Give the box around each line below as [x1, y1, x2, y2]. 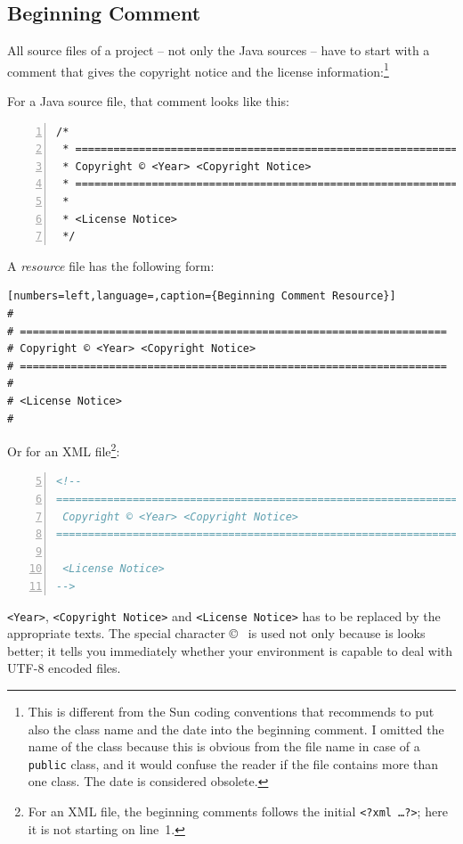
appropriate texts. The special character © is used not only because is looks [7, 624, 426, 643]
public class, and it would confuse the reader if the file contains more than [28, 754, 439, 773]
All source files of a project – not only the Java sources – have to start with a [7, 41, 430, 60]
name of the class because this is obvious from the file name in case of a [28, 737, 420, 756]
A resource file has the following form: [7, 256, 215, 275]
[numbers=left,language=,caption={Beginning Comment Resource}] [7, 290, 396, 303]
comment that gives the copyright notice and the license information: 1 [7, 59, 389, 80]
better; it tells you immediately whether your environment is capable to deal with [7, 641, 453, 660]
